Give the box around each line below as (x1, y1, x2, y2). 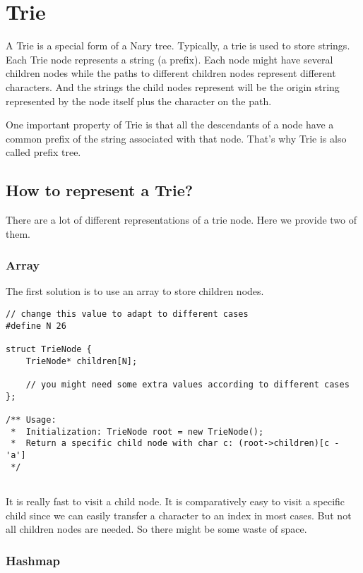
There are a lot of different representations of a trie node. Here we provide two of (6, 212, 357, 227)
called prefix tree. (6, 145, 81, 159)
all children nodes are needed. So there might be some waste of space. (6, 521, 307, 536)
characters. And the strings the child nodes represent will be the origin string (6, 79, 340, 94)
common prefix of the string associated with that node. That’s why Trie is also (6, 131, 347, 145)
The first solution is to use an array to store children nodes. (6, 284, 264, 298)
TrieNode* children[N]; (25, 356, 138, 366)
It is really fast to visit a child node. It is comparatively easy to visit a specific (6, 493, 345, 508)
